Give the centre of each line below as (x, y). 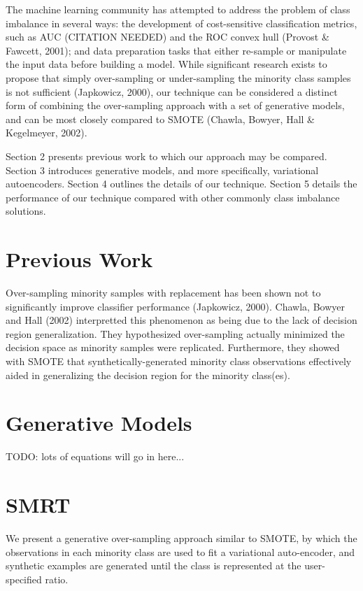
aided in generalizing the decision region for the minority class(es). (148, 375)
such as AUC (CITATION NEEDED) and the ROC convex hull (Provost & (168, 37)
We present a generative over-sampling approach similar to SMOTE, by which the (181, 538)
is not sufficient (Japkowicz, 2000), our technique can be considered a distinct (172, 91)
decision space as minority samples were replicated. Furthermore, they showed (173, 347)
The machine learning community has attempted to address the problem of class (178, 9)
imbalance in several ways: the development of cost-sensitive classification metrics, (181, 23)
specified (24, 579)
